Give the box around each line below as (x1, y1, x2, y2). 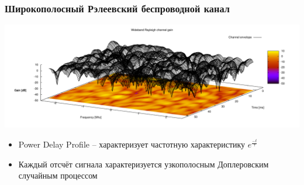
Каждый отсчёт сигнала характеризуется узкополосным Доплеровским (18, 157, 269, 170)
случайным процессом (18, 169, 98, 181)
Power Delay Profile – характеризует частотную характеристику (18, 138, 246, 150)
